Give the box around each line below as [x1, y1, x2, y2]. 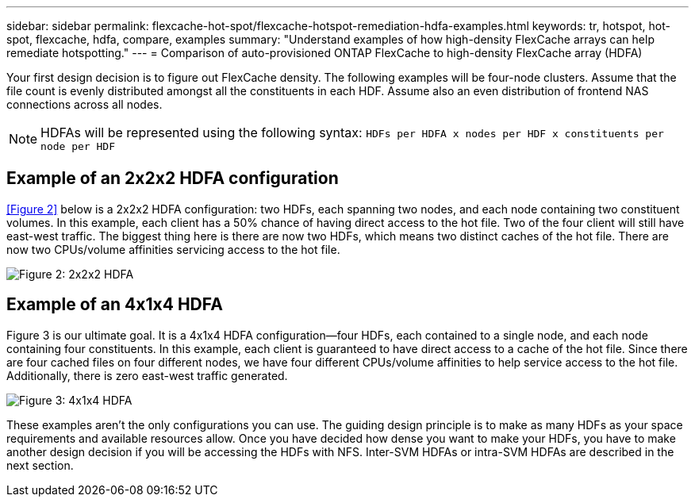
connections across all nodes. [6, 98, 163, 111]
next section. [6, 458, 74, 472]
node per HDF [40, 140, 115, 152]
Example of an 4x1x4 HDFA [6, 294, 223, 315]
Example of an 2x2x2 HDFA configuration [6, 168, 339, 189]
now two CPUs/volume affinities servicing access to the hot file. [6, 242, 340, 256]
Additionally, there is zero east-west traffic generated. [6, 368, 288, 382]
